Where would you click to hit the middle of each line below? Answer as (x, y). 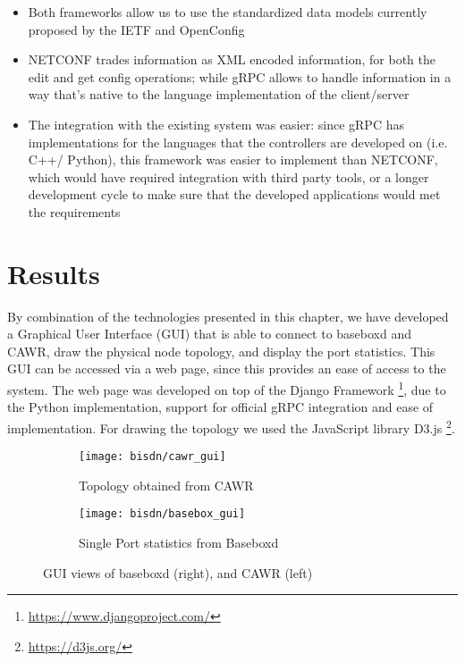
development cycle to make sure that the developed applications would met (234, 194)
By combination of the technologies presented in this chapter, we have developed (228, 316)
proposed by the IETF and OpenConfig (136, 29)
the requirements (74, 211)
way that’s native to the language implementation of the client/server (219, 94)
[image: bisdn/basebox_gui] (162, 514)
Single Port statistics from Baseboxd (179, 543)
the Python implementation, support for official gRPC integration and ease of (220, 407)
